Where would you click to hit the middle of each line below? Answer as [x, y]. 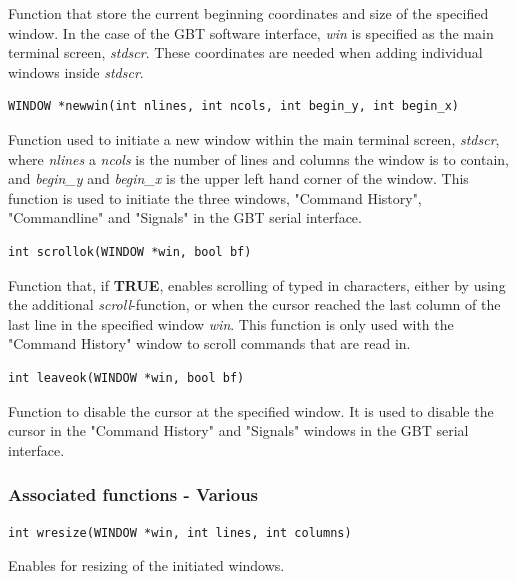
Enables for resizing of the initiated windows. [146, 565]
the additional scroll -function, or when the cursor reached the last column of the [254, 304]
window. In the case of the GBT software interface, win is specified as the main [251, 32]
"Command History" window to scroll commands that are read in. [209, 343]
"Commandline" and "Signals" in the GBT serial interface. [185, 217]
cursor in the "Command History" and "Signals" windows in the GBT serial [238, 430]
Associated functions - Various [133, 494]
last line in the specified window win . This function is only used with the [231, 323]
